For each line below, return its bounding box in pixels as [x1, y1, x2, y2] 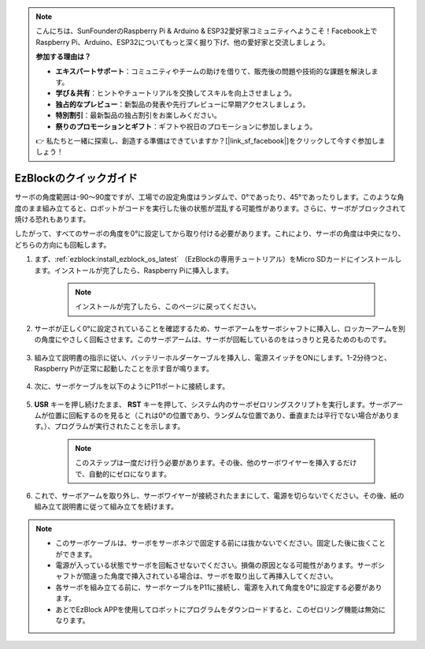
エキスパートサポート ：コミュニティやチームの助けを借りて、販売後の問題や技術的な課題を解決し [55, 66, 371, 76]
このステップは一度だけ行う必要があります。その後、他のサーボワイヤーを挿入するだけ [75, 458, 357, 468]
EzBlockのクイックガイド [14, 172, 138, 185]
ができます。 [55, 549, 97, 559]
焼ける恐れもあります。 [14, 214, 91, 224]
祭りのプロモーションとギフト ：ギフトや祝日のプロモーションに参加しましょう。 [55, 121, 317, 131]
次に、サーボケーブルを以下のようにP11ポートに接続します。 [34, 382, 230, 391]
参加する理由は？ [35, 52, 91, 62]
